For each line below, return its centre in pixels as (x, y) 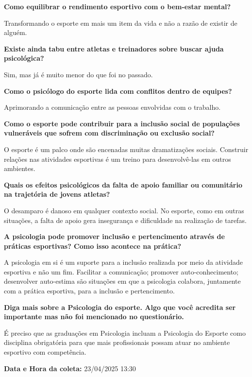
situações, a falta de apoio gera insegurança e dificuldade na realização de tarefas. (125, 220)
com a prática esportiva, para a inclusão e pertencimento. (89, 291)
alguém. (16, 32)
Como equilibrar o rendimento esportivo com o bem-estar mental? (118, 6)
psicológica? (24, 58)
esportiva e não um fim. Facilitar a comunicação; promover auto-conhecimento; (121, 271)
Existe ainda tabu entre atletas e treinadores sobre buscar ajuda (114, 48)
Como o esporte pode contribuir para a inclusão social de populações (122, 123)
